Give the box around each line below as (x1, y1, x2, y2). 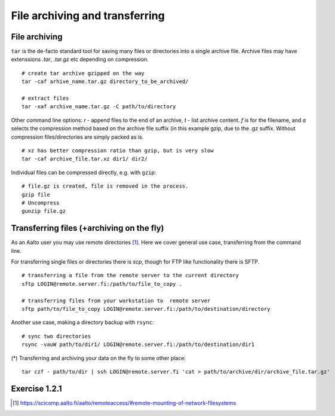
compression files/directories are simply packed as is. (11, 133, 144, 140)
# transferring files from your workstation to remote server (21, 297, 211, 304)
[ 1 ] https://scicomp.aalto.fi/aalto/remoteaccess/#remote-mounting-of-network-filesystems (13, 399, 236, 406)
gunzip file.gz (21, 208, 66, 215)
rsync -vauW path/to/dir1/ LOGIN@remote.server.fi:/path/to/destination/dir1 (21, 341, 255, 348)
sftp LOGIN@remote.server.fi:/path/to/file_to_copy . (21, 280, 182, 287)
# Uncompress (21, 199, 60, 206)
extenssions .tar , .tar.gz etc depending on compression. (11, 56, 149, 63)
